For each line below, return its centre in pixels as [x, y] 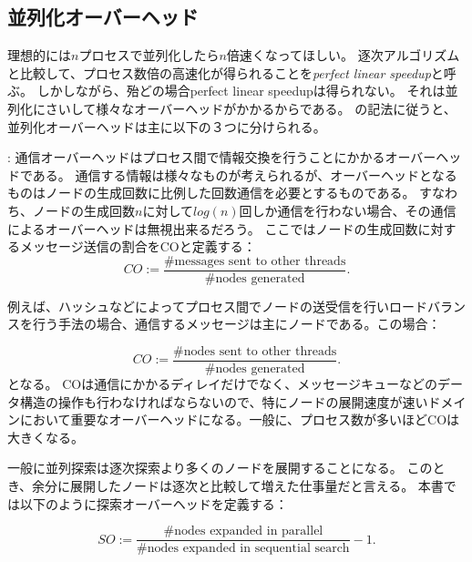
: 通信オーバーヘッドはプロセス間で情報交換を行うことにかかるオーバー [222, 157]
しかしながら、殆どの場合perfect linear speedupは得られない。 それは [241, 91]
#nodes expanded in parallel [243, 531]
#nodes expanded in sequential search [243, 549]
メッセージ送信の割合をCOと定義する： [138, 246]
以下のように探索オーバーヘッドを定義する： [154, 503]
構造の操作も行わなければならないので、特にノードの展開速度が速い [224, 401]
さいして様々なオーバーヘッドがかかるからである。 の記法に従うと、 [251, 108]
